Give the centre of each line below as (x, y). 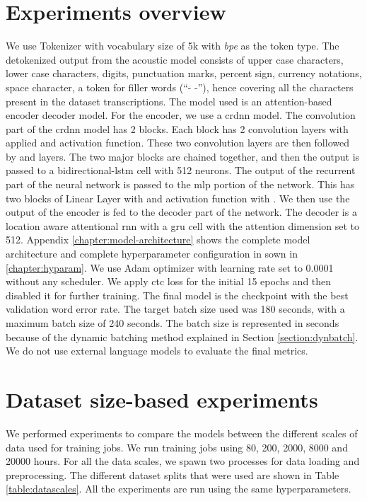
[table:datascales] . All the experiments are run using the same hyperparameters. (179, 489)
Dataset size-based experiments (162, 399)
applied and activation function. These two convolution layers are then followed (177, 143)
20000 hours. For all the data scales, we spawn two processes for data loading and (183, 461)
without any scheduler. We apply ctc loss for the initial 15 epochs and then (169, 281)
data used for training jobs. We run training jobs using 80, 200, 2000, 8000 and (177, 447)
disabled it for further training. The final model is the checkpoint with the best (177, 295)
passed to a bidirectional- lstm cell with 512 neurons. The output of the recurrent (181, 170)
